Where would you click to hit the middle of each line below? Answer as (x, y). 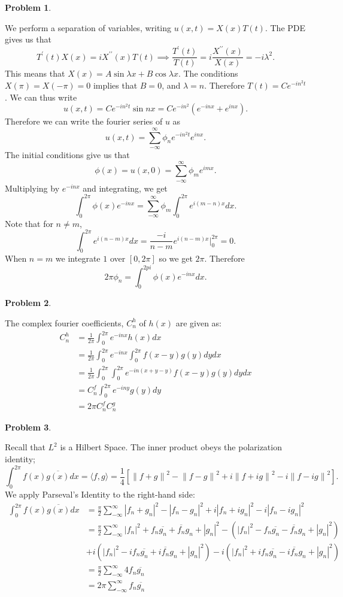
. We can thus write (41, 97)
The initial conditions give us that (67, 154)
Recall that (25, 447)
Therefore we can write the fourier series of (84, 121)
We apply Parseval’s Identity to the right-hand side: (100, 494)
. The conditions (208, 73)
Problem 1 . (28, 7)
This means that (35, 73)
